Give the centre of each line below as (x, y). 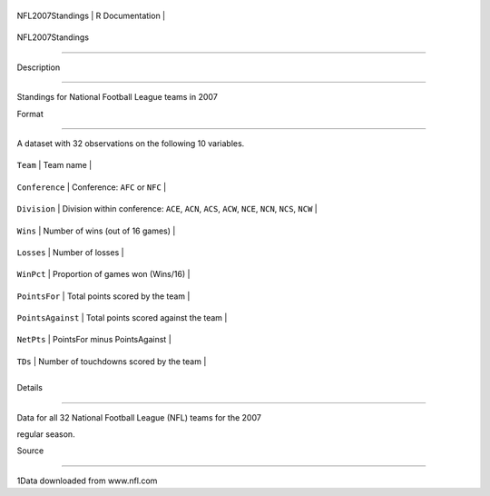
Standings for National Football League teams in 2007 (117, 97)
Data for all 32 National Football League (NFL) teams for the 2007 (139, 417)
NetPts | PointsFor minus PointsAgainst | (94, 340)
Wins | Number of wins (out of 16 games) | (96, 231)
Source (30, 451)
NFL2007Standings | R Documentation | (91, 15)
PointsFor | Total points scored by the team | (103, 296)
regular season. (46, 434)
